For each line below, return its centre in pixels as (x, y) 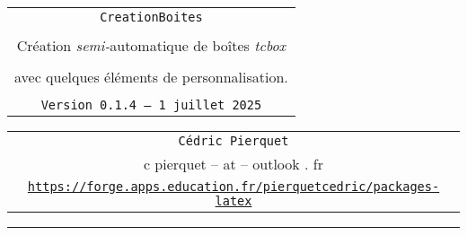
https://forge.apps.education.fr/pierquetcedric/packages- (233, 187)
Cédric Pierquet (233, 141)
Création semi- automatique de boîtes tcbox (151, 45)
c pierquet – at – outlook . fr (233, 164)
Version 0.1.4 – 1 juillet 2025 (151, 105)
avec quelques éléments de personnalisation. (151, 77)
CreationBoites (151, 17)
